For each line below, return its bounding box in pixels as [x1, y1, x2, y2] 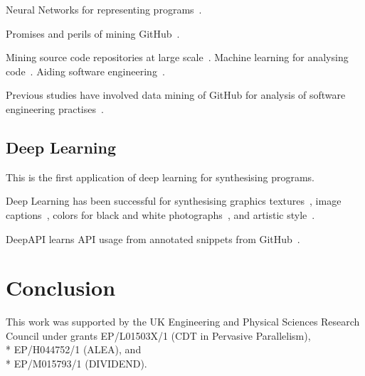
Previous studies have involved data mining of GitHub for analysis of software [6, 87, 346, 102]
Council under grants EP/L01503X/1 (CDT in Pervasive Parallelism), [6, 328, 311, 343]
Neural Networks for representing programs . [6, 2, 202, 16]
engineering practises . [6, 101, 104, 116]
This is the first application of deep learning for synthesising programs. [6, 169, 314, 184]
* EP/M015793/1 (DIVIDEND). [6, 356, 147, 371]
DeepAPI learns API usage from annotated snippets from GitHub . [6, 231, 300, 246]
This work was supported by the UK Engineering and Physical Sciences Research [6, 314, 360, 329]
